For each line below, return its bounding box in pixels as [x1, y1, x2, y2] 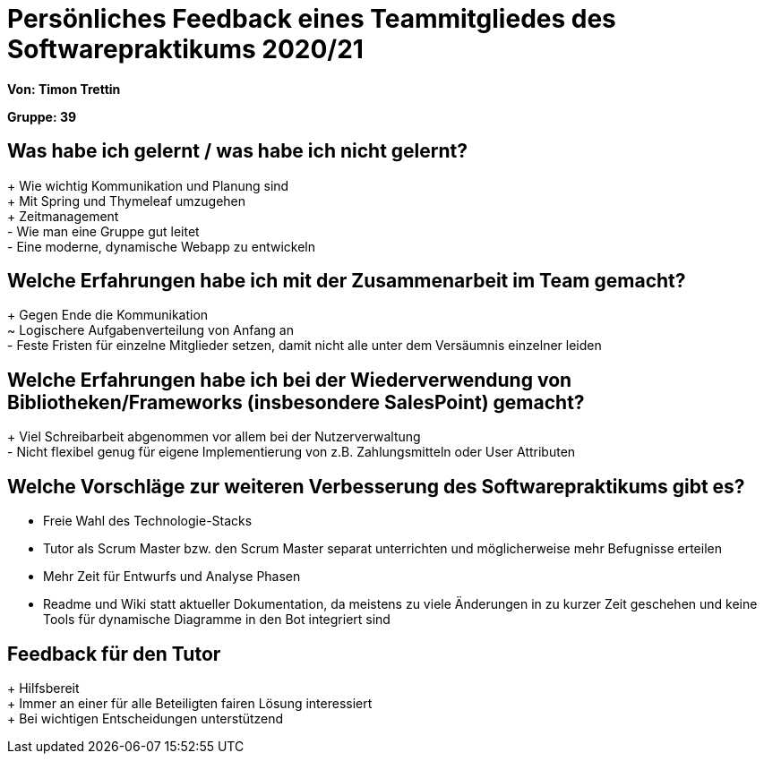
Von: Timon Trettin [7, 81, 121, 97]
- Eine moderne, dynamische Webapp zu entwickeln [7, 238, 316, 254]
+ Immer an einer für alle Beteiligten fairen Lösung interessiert [7, 695, 373, 711]
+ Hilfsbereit [7, 680, 80, 696]
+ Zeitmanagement [7, 208, 119, 224]
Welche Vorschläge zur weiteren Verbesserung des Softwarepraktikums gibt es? [7, 475, 745, 498]
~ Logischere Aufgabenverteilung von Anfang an [7, 322, 294, 338]
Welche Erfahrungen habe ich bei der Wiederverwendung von [7, 368, 572, 391]
